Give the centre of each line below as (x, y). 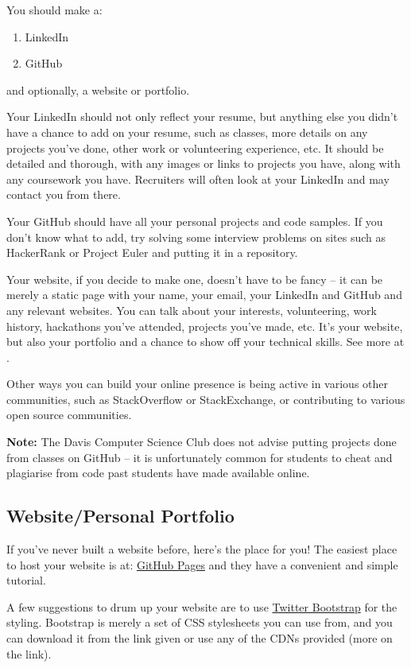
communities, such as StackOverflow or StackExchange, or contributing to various (206, 399)
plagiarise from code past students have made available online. (158, 473)
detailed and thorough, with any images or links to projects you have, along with (204, 163)
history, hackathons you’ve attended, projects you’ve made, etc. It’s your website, (205, 326)
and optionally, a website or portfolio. (98, 89)
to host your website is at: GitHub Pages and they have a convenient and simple (202, 564)
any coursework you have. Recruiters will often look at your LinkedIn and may (198, 179)
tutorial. (26, 580)
